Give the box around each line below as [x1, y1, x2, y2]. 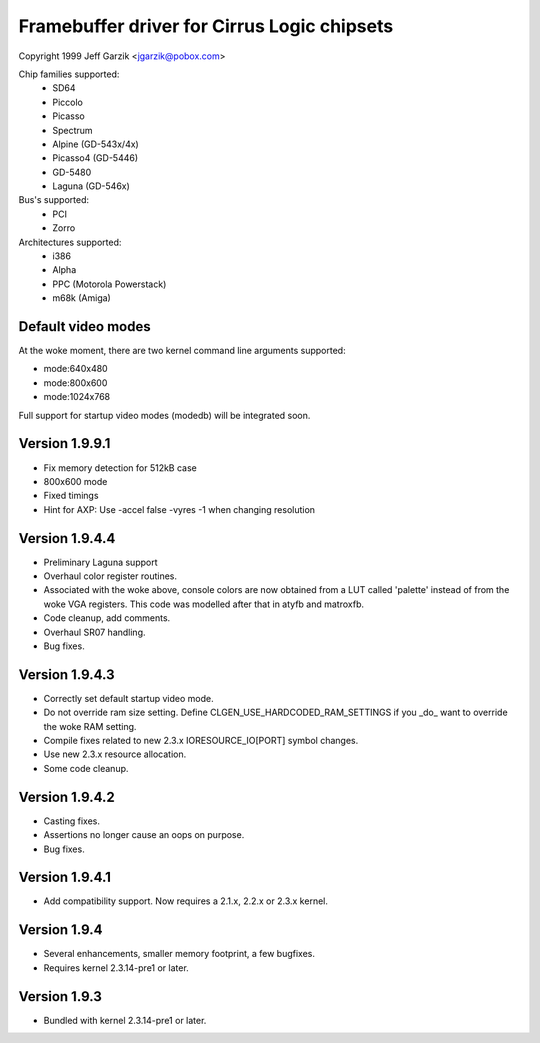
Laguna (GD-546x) [52, 180, 130, 192]
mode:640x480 [43, 363, 109, 375]
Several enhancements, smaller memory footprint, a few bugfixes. [43, 948, 315, 960]
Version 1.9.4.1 [18, 869, 112, 886]
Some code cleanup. [43, 762, 129, 774]
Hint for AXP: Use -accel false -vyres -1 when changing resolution [43, 503, 315, 515]
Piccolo [52, 96, 84, 108]
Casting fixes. [43, 815, 100, 827]
